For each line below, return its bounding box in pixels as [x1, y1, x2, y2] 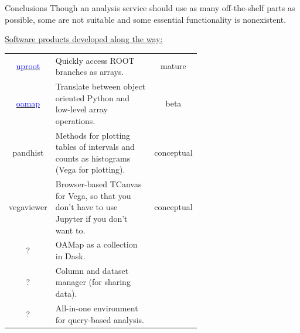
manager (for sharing [55, 276, 131, 288]
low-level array [55, 103, 108, 115]
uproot [16, 60, 40, 72]
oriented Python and [55, 91, 130, 104]
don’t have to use [55, 201, 118, 213]
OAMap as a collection [55, 238, 138, 250]
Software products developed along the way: [5, 33, 163, 45]
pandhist [12, 146, 44, 158]
